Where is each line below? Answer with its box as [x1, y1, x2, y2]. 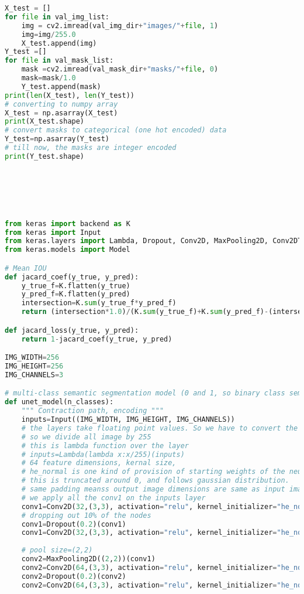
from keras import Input [5, 228, 101, 237]
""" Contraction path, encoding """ [21, 407, 164, 415]
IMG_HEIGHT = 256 [5, 362, 64, 371]
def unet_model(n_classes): [5, 398, 114, 407]
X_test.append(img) [21, 39, 97, 47]
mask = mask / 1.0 [21, 74, 76, 82]
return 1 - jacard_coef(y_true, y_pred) [21, 334, 172, 343]
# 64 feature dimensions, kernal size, [21, 459, 177, 467]
